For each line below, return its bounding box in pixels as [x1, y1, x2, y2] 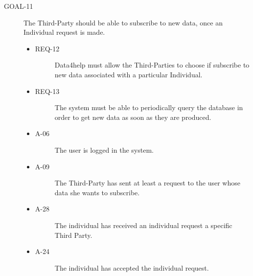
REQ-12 [35, 43, 60, 53]
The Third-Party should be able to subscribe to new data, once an [23, 17, 223, 27]
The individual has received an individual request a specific [54, 220, 232, 230]
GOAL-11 [4, 1, 33, 11]
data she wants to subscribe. [54, 187, 140, 197]
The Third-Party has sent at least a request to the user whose [54, 178, 240, 188]
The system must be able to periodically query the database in [54, 102, 243, 113]
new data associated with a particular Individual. [54, 69, 203, 79]
